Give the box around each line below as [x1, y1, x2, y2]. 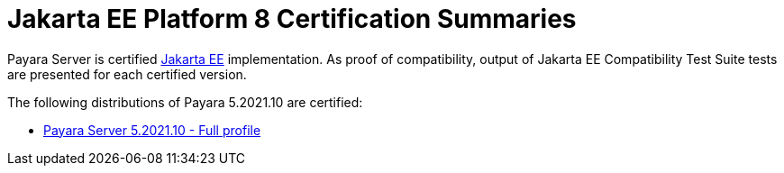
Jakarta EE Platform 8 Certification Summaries [7, 4, 577, 34]
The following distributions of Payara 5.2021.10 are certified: [7, 94, 363, 110]
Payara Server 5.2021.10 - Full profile [43, 122, 261, 138]
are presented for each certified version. [7, 66, 247, 82]
